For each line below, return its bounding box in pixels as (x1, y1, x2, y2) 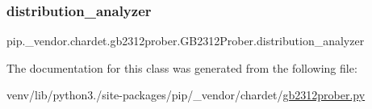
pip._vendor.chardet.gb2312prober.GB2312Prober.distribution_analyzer (6, 32, 365, 49)
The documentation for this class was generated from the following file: (6, 59, 357, 76)
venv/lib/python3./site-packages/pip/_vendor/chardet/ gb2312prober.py (6, 86, 366, 103)
